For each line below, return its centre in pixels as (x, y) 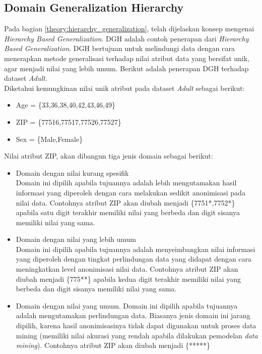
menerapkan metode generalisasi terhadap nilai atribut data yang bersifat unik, (127, 58)
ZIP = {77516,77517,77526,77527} (69, 121)
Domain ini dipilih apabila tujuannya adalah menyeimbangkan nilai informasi (136, 249)
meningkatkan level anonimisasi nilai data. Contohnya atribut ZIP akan (127, 269)
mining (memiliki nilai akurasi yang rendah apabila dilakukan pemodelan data (137, 335)
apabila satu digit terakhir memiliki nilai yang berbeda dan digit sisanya (128, 212)
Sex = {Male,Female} (49, 139)
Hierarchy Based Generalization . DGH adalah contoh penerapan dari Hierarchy (126, 38)
